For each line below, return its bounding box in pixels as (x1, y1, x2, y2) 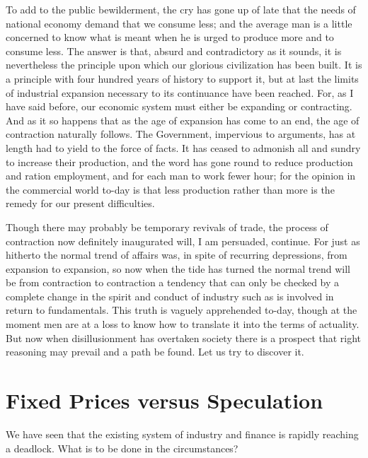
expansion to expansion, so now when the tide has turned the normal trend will (6, 261, 350, 276)
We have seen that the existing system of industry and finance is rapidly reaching (6, 426, 359, 441)
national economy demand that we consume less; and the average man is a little (6, 16, 352, 30)
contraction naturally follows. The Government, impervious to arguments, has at (6, 127, 356, 141)
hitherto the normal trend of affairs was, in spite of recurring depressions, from (6, 247, 347, 262)
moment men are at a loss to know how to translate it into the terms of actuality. (6, 317, 360, 331)
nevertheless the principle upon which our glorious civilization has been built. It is (6, 57, 362, 72)
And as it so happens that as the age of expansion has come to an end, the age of (6, 112, 360, 127)
